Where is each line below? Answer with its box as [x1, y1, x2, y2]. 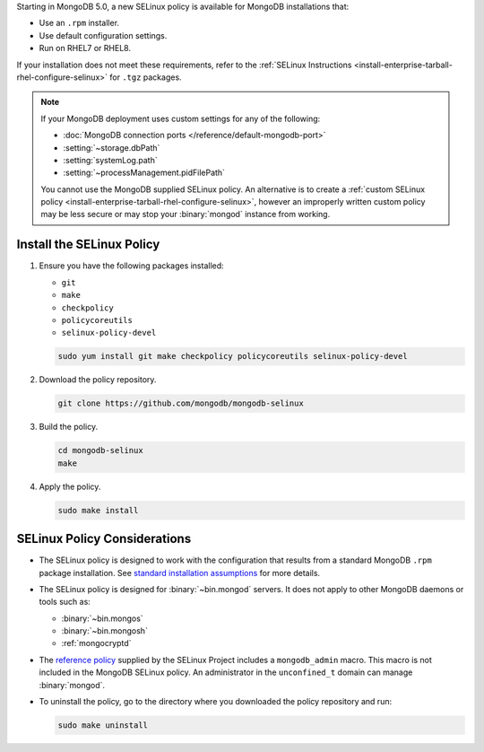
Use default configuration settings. [39, 30, 168, 40]
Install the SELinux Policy [16, 237, 160, 252]
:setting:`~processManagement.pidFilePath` [63, 167, 226, 179]
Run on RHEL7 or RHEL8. [39, 43, 132, 54]
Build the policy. [39, 422, 99, 433]
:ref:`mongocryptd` [61, 638, 132, 649]
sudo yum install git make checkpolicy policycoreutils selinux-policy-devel [57, 351, 408, 362]
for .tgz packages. [108, 72, 183, 83]
